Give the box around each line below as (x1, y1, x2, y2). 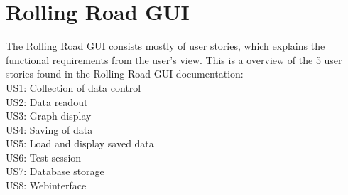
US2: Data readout (6, 94, 88, 109)
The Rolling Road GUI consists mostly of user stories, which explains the (6, 38, 325, 53)
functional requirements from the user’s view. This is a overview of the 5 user (6, 52, 342, 67)
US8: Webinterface (6, 178, 87, 193)
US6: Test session (6, 149, 82, 164)
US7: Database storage (6, 164, 104, 179)
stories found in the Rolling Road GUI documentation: (6, 66, 244, 81)
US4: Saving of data (6, 122, 93, 137)
